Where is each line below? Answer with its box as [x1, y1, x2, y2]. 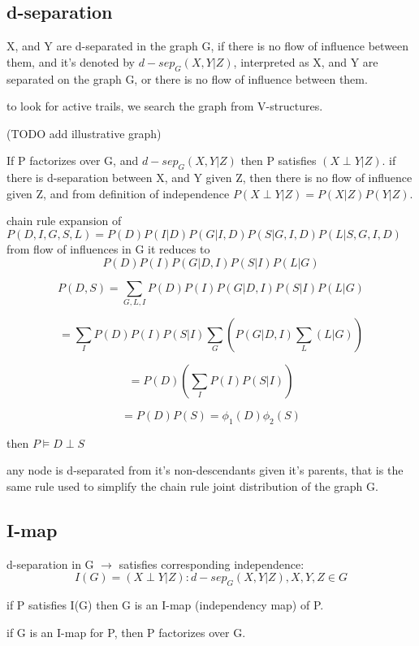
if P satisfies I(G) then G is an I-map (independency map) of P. [6, 596, 324, 613]
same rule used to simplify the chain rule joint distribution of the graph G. [6, 477, 378, 494]
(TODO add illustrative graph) [6, 124, 162, 141]
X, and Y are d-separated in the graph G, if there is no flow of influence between [6, 37, 409, 54]
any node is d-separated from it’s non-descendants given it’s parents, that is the [6, 462, 404, 479]
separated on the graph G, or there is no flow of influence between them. [6, 70, 368, 87]
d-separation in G [6, 555, 94, 572]
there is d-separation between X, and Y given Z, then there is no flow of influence [6, 169, 413, 186]
